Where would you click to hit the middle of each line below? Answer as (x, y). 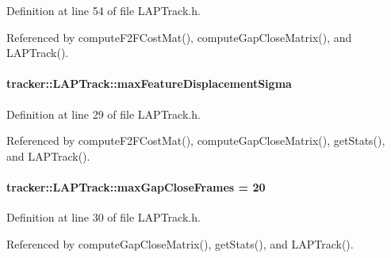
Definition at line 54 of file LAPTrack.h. (103, 10)
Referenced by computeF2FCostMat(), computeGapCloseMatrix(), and (179, 37)
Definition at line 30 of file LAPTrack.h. (103, 217)
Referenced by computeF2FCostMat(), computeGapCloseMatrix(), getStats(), (196, 140)
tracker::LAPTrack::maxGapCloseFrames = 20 (136, 186)
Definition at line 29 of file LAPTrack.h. (103, 114)
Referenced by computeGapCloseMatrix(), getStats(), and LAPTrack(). (180, 243)
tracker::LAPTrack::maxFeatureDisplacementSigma (149, 83)
